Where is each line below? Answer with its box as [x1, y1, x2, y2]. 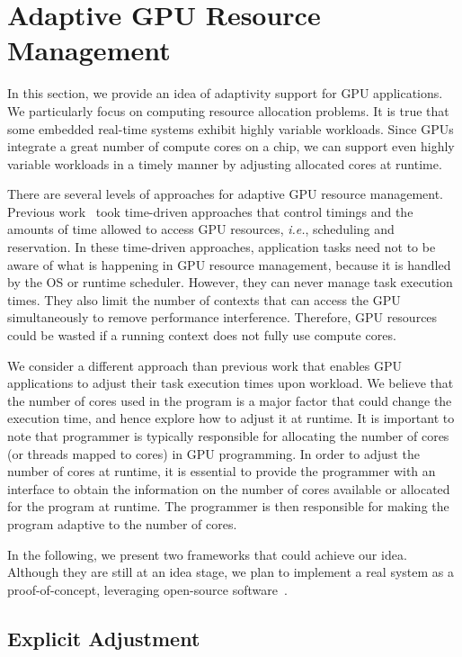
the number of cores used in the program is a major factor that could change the [7, 391, 452, 409]
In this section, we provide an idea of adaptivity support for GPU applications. [7, 84, 443, 103]
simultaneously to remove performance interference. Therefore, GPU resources [7, 308, 438, 327]
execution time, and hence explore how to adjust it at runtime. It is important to [7, 409, 455, 427]
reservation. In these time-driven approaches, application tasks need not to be [7, 238, 436, 256]
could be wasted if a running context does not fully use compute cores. [7, 326, 396, 345]
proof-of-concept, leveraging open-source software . [7, 580, 288, 598]
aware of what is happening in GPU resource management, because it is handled [7, 255, 451, 274]
